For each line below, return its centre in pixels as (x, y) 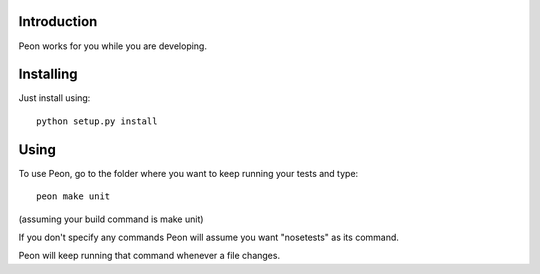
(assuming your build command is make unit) (111, 219)
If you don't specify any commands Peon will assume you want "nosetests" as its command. (209, 237)
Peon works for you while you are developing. (112, 46)
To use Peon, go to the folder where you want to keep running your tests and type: (188, 173)
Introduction (58, 21)
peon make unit (73, 196)
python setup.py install (97, 121)
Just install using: (54, 98)
